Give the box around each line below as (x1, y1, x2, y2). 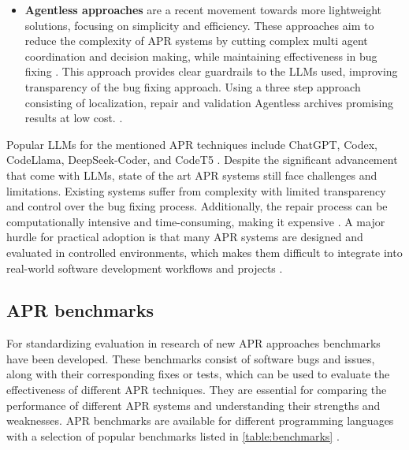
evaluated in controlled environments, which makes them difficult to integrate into (6, 244, 403, 260)
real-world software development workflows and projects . (6, 259, 283, 276)
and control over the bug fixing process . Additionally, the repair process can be (6, 198, 388, 214)
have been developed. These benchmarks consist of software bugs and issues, (6, 350, 375, 366)
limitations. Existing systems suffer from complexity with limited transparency (6, 182, 386, 199)
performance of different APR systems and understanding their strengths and (6, 396, 381, 413)
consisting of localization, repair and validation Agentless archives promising (24, 94, 394, 110)
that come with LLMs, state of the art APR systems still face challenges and (6, 166, 377, 183)
